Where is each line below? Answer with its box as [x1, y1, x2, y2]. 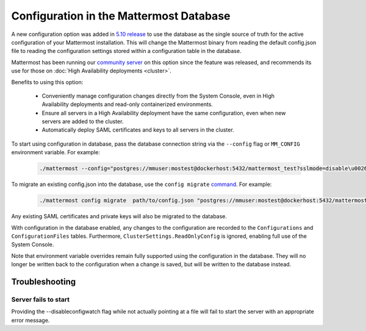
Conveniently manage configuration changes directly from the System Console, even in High [41, 92, 274, 99]
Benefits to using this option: [11, 78, 84, 85]
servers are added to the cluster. [41, 118, 124, 125]
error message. [11, 316, 50, 324]
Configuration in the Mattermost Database [11, 9, 231, 23]
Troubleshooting [11, 276, 76, 287]
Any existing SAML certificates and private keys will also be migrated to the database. [11, 213, 228, 220]
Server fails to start [11, 295, 70, 304]
